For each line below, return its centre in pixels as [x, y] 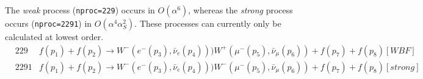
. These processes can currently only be [208, 23]
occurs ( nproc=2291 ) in [49, 23]
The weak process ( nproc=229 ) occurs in [80, 10]
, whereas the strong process [240, 10]
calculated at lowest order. [54, 36]
